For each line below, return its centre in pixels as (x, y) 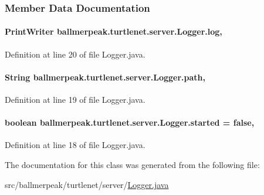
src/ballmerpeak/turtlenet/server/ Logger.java (87, 184)
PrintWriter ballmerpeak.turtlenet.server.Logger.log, (114, 31)
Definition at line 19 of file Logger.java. (75, 100)
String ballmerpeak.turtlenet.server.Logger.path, (105, 77)
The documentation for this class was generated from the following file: (132, 165)
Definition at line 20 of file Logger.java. (75, 54)
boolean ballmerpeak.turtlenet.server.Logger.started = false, (130, 122)
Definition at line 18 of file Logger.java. (75, 145)
